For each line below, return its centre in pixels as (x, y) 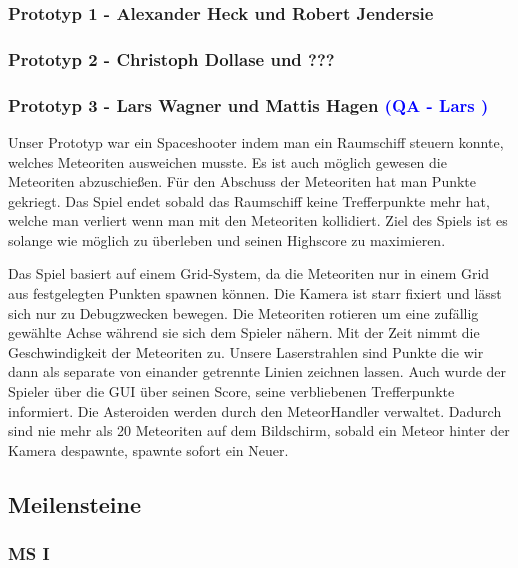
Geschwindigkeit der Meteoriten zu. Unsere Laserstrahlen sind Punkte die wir (246, 351)
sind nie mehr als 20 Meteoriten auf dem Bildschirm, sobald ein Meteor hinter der (259, 430)
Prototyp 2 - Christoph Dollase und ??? (171, 58)
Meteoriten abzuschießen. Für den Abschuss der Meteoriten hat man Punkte (242, 181)
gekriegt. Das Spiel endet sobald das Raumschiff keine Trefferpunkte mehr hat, (249, 200)
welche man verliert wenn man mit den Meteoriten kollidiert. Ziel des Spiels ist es (258, 220)
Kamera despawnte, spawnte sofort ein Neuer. (148, 449)
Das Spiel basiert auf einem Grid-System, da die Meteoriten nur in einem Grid (249, 273)
